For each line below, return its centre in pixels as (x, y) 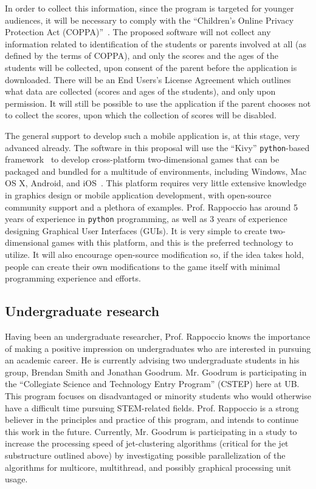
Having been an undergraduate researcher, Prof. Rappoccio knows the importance (158, 336)
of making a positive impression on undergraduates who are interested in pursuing (158, 348)
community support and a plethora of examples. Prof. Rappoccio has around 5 (151, 207)
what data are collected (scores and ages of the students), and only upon (140, 91)
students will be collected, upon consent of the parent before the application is (151, 67)
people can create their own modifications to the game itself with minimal (143, 266)
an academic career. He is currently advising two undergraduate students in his (152, 360)
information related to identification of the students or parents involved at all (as (156, 43)
